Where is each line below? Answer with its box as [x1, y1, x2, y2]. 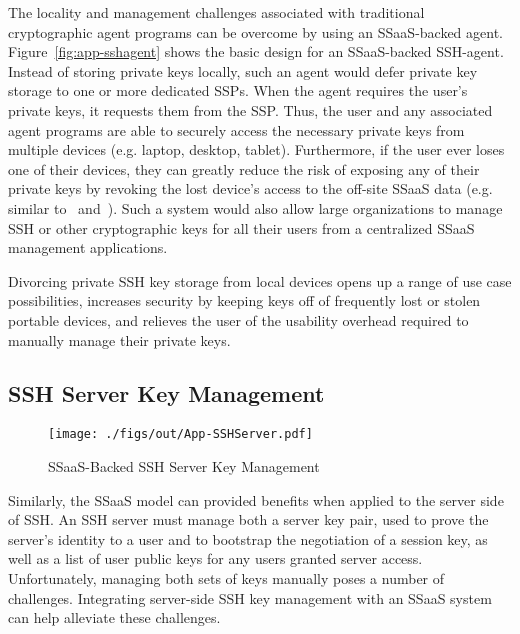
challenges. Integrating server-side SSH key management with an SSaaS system [8, 587, 492, 608]
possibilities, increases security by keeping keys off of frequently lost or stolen [8, 290, 481, 311]
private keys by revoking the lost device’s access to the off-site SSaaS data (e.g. [8, 178, 493, 199]
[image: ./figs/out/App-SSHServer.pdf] [48, 427, 313, 442]
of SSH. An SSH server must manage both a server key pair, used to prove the [8, 509, 489, 530]
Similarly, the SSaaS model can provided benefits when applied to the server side [8, 489, 504, 510]
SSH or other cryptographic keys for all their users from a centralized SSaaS [8, 217, 475, 238]
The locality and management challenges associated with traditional [8, 2, 425, 22]
